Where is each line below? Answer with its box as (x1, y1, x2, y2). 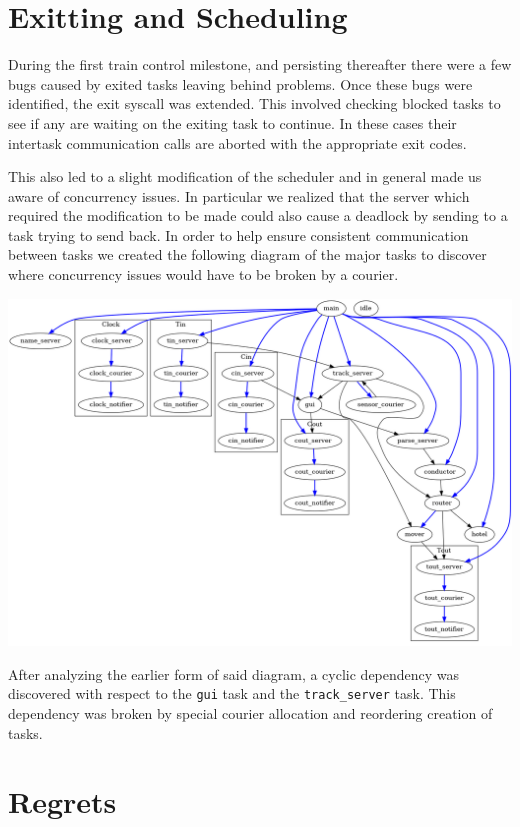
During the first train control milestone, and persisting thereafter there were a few (8, 54, 512, 75)
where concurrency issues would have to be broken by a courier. (8, 264, 399, 285)
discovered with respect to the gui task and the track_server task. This (8, 683, 456, 704)
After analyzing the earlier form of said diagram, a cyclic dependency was (8, 663, 460, 684)
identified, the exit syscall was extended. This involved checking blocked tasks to (8, 93, 501, 114)
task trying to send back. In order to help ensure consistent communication (8, 224, 469, 245)
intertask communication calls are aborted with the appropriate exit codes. (8, 132, 467, 153)
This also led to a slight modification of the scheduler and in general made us (8, 166, 482, 187)
